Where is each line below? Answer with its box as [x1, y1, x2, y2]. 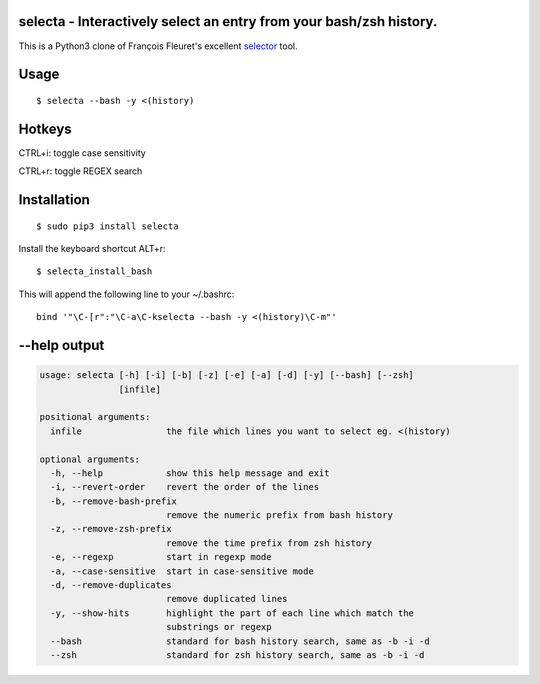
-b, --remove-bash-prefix [50, 495, 177, 507]
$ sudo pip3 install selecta [36, 220, 179, 232]
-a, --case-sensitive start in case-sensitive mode [50, 565, 314, 577]
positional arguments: [39, 411, 151, 423]
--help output [18, 337, 105, 354]
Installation [18, 191, 90, 209]
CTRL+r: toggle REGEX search [18, 165, 143, 177]
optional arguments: [39, 453, 140, 465]
